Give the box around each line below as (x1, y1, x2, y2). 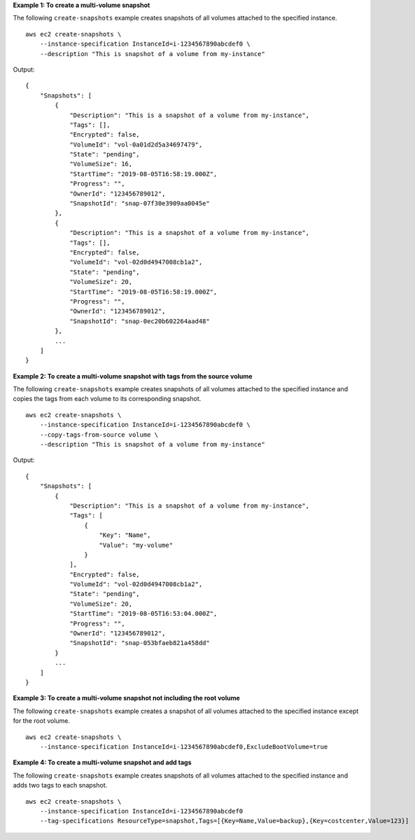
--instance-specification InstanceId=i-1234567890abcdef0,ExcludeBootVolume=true (39, 743, 328, 750)
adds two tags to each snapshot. (13, 781, 108, 790)
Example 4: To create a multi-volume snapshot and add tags (13, 758, 192, 767)
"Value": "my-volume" (99, 541, 174, 549)
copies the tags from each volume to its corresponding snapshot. (13, 395, 202, 403)
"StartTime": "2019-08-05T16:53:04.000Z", (69, 610, 218, 618)
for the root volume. (13, 717, 70, 725)
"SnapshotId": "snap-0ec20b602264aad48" (69, 317, 210, 325)
